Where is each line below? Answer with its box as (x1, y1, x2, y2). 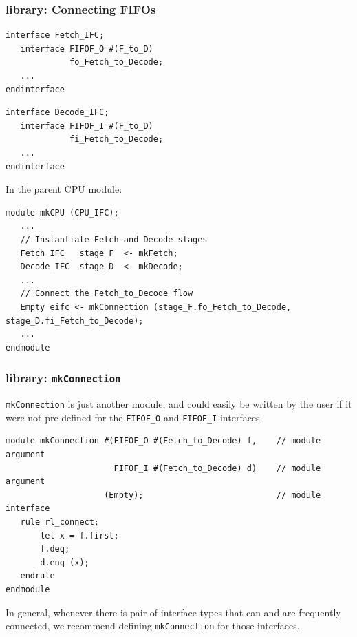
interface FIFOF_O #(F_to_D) (20, 43, 153, 54)
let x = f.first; (40, 530, 119, 541)
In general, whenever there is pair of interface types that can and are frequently (6, 605, 341, 619)
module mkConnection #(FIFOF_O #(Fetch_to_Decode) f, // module (6, 436, 321, 446)
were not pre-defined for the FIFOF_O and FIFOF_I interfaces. (6, 410, 263, 424)
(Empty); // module (104, 490, 321, 500)
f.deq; (40, 544, 70, 554)
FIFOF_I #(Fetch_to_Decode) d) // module (113, 463, 321, 473)
